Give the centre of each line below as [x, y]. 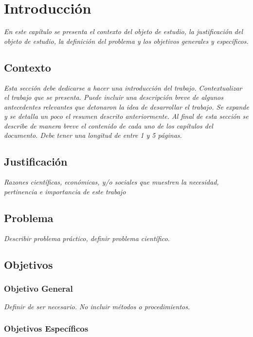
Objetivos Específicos [46, 328]
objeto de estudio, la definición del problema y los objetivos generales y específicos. [126, 41]
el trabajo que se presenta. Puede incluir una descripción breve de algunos [114, 97]
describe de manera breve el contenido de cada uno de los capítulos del [108, 125]
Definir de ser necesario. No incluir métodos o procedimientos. [97, 307]
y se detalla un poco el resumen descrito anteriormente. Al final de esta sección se [126, 116]
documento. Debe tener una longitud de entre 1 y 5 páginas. [93, 135]
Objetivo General [38, 288]
